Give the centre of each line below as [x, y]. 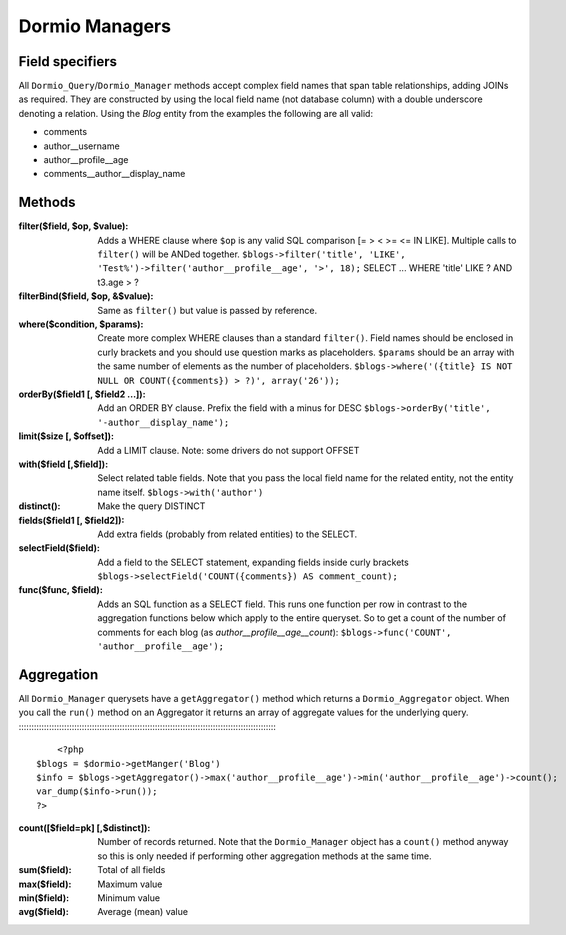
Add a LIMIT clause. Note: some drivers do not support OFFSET [228, 450]
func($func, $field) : [61, 590]
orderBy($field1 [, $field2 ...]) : [82, 394]
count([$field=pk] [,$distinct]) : [84, 828]
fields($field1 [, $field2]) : [71, 520]
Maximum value [130, 884]
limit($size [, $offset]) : [66, 436]
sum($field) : [45, 870]
